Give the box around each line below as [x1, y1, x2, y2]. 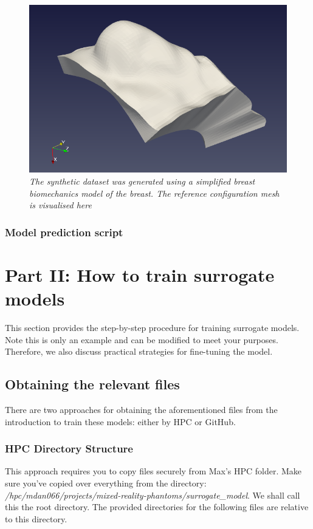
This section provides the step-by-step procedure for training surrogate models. [5, 321, 300, 333]
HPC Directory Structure [5, 441, 133, 456]
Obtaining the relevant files [5, 375, 180, 394]
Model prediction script [5, 224, 123, 239]
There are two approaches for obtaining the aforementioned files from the [5, 403, 278, 415]
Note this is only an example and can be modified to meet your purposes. [5, 333, 278, 346]
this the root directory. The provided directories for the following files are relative [5, 500, 309, 513]
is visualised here [29, 199, 92, 211]
